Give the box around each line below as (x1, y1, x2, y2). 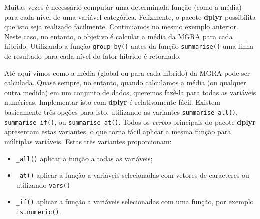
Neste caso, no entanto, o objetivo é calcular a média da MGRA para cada (4, 31, 233, 41)
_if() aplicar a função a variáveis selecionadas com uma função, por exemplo (16, 196, 254, 207)
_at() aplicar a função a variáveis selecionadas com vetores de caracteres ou (16, 170, 249, 180)
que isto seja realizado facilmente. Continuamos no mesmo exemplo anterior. (4, 21, 238, 32)
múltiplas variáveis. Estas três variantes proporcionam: (4, 136, 172, 146)
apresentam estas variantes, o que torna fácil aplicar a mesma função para (4, 126, 231, 137)
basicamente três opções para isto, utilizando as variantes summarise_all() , (4, 107, 238, 117)
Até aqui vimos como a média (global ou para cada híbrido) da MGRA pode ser (4, 67, 250, 78)
